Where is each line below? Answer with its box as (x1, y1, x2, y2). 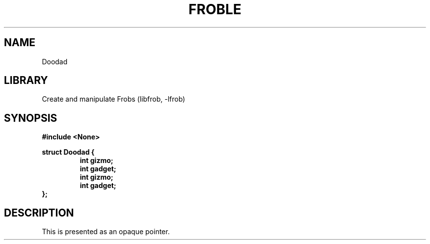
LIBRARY (4, 74, 48, 87)
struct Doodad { (42, 148, 95, 157)
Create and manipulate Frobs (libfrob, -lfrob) (42, 95, 186, 104)
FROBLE (188, 1, 242, 18)
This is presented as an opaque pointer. (42, 227, 170, 236)
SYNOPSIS (4, 111, 57, 124)
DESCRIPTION (4, 206, 74, 219)
